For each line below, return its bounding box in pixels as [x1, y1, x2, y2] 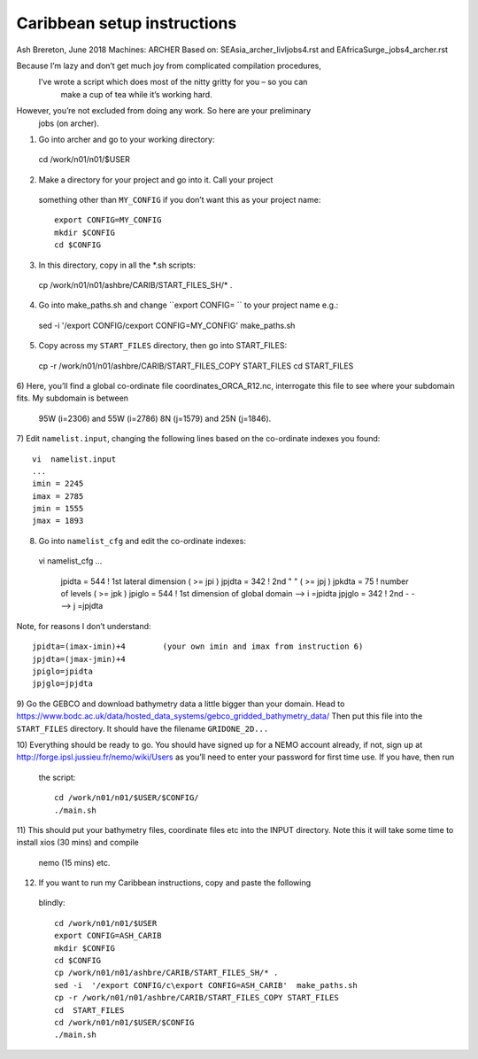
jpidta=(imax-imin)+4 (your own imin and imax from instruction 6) [32, 642, 364, 651]
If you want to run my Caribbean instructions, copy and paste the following [38, 877, 312, 888]
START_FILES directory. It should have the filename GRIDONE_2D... [16, 723, 269, 734]
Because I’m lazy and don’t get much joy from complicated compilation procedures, [16, 60, 322, 71]
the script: [38, 772, 76, 783]
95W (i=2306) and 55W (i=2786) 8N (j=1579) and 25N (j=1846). [38, 413, 272, 424]
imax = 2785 [32, 491, 84, 501]
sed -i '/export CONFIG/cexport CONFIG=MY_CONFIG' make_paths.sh [38, 320, 296, 331]
